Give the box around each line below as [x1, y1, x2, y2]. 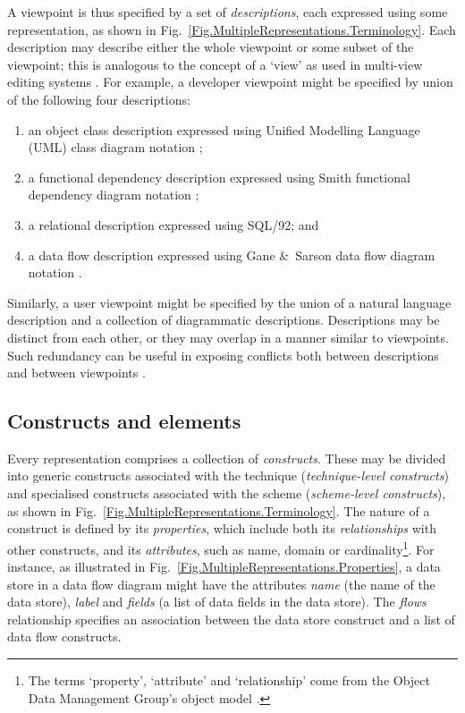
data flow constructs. [7, 627, 122, 646]
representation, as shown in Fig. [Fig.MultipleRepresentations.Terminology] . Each [7, 20, 456, 38]
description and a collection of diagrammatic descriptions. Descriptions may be [7, 310, 440, 329]
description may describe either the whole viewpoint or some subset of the [7, 38, 414, 56]
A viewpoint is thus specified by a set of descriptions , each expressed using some [7, 3, 448, 21]
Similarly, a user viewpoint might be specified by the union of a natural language [7, 293, 452, 311]
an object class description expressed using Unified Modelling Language [28, 120, 420, 139]
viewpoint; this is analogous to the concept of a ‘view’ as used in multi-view [7, 55, 423, 73]
